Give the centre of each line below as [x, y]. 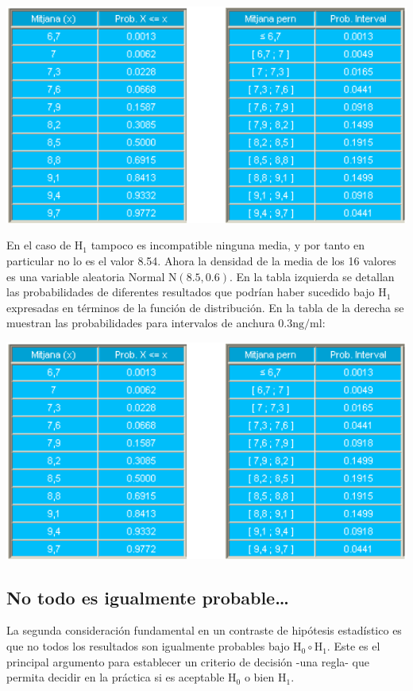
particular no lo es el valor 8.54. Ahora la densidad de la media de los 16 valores [201, 260]
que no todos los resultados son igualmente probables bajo [148, 646]
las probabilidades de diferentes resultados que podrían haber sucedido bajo [191, 292]
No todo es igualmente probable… [148, 597]
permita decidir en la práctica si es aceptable [116, 677]
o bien [259, 677]
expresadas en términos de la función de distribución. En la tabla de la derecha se [205, 307]
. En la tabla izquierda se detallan [312, 276]
